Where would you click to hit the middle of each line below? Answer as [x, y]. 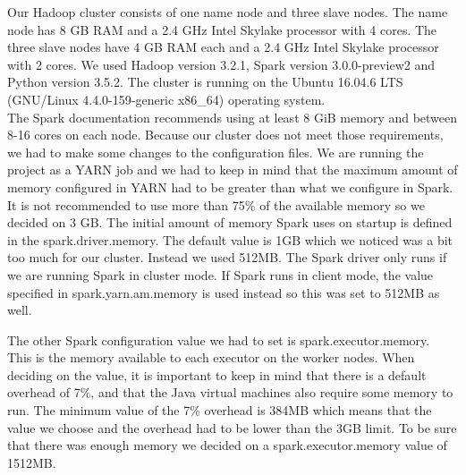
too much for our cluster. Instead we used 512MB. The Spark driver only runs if [227, 257]
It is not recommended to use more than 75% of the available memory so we [216, 204]
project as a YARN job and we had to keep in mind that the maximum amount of [233, 170]
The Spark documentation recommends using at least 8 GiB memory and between [233, 117]
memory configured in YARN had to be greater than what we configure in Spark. [230, 187]
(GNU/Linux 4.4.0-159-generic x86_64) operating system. [166, 99]
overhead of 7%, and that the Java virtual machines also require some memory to [230, 392]
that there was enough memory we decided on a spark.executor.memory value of [227, 445]
